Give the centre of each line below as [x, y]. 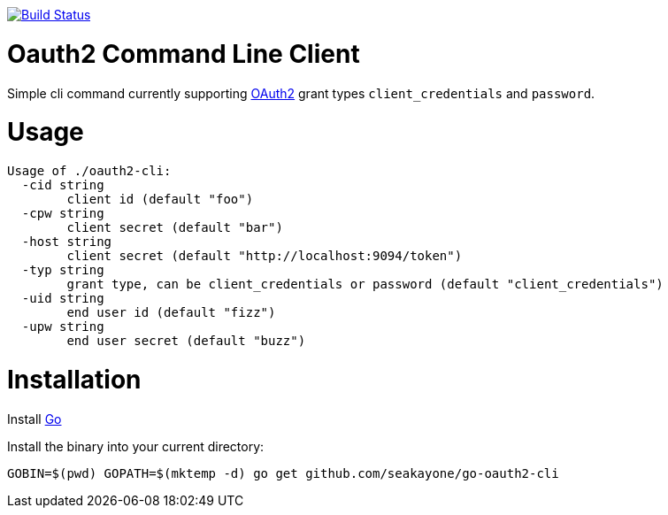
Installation [74, 379]
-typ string [63, 270]
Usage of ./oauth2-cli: [89, 171]
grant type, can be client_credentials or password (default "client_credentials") [365, 284]
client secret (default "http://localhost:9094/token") [265, 256]
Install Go [35, 419]
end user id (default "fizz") [171, 312]
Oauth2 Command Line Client [184, 54]
